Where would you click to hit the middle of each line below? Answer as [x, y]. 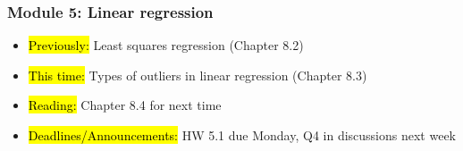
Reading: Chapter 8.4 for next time [125, 105]
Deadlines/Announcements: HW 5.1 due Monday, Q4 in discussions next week [242, 135]
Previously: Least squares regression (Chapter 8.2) [166, 45]
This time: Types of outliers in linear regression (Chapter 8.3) [198, 75]
